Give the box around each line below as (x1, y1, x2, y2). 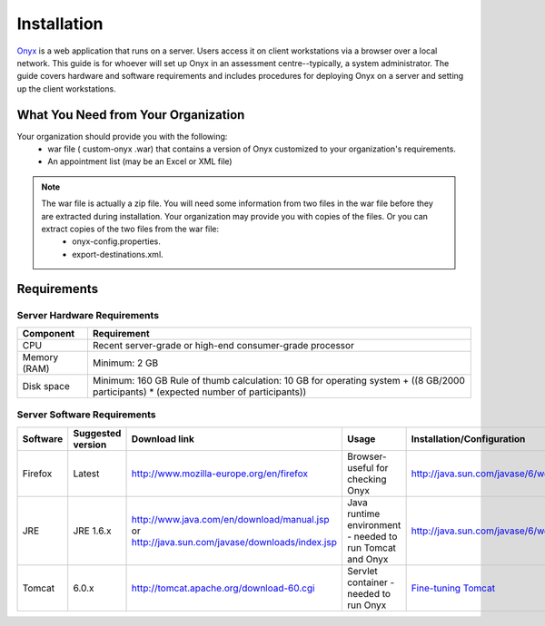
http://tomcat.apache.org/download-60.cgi (131, 582, 315, 594)
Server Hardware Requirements (16, 308, 159, 321)
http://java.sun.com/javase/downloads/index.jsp (131, 535, 338, 548)
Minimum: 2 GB (92, 357, 159, 369)
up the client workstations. (16, 83, 117, 94)
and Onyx (346, 553, 389, 565)
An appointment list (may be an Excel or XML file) (47, 156, 233, 167)
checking (346, 473, 387, 485)
